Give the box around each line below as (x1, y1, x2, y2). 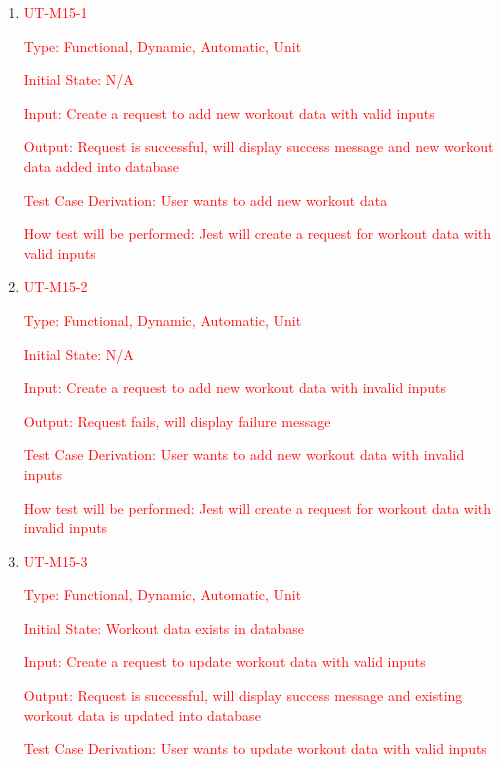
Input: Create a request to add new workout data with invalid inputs (23, 377, 447, 398)
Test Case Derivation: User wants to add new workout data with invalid (23, 444, 465, 465)
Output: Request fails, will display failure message (23, 410, 331, 431)
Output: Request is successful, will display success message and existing (23, 685, 463, 706)
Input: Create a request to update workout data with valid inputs (23, 651, 426, 672)
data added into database (23, 155, 180, 176)
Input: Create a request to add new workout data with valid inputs (23, 102, 435, 123)
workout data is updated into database (23, 704, 261, 725)
